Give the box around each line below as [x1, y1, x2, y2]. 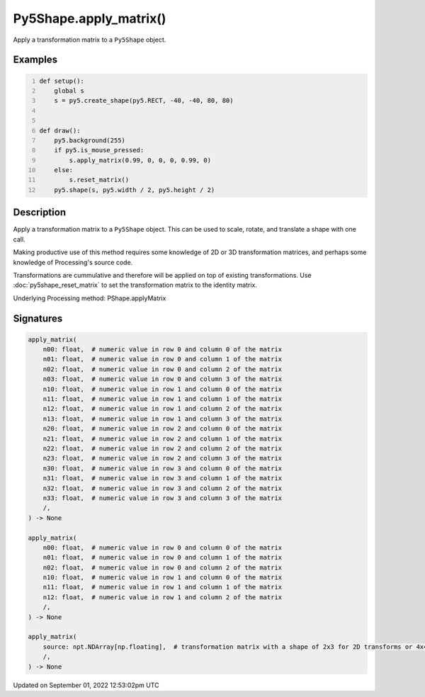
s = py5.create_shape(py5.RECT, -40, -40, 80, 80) [54, 96, 234, 105]
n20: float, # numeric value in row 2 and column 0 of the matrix [42, 425, 283, 433]
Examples [13, 54, 58, 66]
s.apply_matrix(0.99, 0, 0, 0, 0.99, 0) [69, 156, 212, 164]
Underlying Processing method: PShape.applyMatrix [13, 294, 166, 302]
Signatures [13, 312, 63, 324]
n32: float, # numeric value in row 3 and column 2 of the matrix [42, 484, 283, 492]
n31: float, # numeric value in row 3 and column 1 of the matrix [42, 475, 283, 482]
